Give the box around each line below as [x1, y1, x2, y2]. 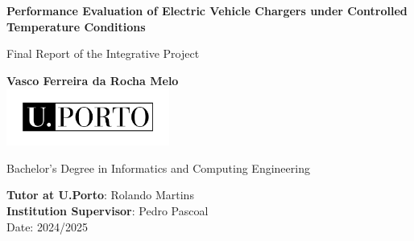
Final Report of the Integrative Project [6, 45, 200, 62]
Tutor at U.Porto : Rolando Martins [6, 186, 194, 203]
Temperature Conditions [6, 18, 146, 35]
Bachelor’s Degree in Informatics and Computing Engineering [6, 159, 310, 176]
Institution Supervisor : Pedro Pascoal [6, 202, 209, 219]
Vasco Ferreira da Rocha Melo [6, 71, 179, 88]
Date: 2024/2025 [6, 218, 88, 235]
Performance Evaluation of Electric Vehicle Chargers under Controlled [6, 2, 408, 18]
